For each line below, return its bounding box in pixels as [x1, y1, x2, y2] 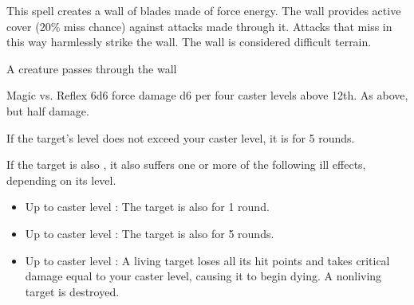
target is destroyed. [25, 283, 120, 299]
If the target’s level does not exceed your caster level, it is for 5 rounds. [6, 129, 355, 146]
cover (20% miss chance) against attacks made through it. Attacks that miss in [6, 18, 392, 34]
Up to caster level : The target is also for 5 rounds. [25, 225, 274, 241]
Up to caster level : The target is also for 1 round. [25, 198, 270, 215]
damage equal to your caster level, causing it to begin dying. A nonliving [25, 268, 382, 284]
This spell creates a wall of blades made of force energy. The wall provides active [6, 2, 401, 18]
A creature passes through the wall [6, 60, 177, 76]
